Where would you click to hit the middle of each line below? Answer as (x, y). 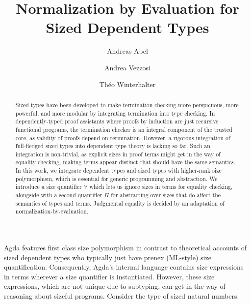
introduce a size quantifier (49, 187)
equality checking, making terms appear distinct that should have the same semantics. (125, 162)
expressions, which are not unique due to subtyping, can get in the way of (115, 286)
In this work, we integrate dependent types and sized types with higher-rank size (118, 170)
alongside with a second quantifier (59, 195)
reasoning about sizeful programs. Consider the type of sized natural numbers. (122, 296)
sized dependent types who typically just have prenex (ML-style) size (108, 257)
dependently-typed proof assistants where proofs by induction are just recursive (117, 121)
